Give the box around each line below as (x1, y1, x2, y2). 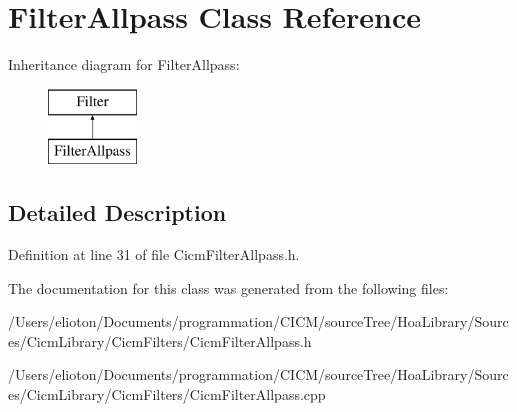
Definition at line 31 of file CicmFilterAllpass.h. (8, 244, 300, 265)
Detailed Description (8, 197, 227, 228)
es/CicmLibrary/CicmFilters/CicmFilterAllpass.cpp (8, 384, 326, 405)
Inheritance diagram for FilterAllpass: (8, 54, 240, 75)
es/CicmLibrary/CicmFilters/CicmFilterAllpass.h (8, 330, 312, 351)
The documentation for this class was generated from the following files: (8, 277, 449, 298)
